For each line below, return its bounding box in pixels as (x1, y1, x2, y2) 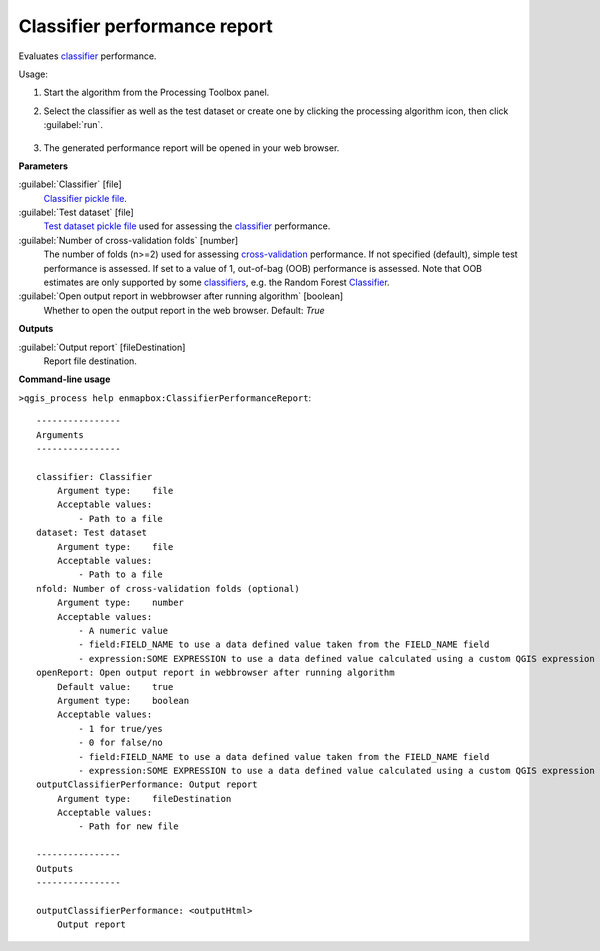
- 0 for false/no (78, 737, 164, 749)
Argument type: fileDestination (56, 793, 232, 804)
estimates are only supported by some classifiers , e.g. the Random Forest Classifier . (43, 276, 390, 289)
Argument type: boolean (56, 695, 190, 706)
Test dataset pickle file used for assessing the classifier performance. (43, 220, 331, 232)
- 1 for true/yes (78, 723, 164, 734)
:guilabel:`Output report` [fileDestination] (18, 341, 186, 353)
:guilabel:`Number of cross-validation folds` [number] (18, 234, 239, 246)
